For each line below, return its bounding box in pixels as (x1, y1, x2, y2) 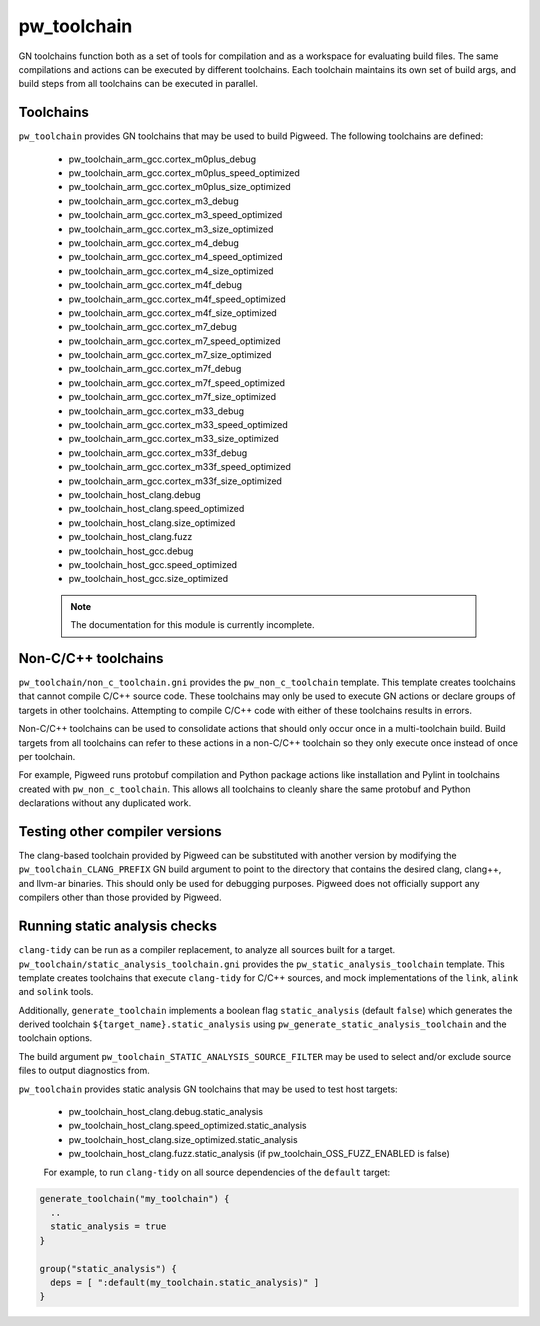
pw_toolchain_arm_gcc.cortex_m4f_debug (68, 279, 243, 291)
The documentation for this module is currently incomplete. (70, 619, 315, 631)
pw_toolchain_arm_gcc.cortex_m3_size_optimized (68, 223, 274, 235)
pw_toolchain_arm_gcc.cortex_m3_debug (68, 195, 239, 207)
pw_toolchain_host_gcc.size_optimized (68, 573, 229, 585)
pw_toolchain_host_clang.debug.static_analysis (68, 1106, 264, 1118)
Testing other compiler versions (18, 823, 222, 840)
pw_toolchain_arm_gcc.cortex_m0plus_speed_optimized (68, 167, 300, 179)
